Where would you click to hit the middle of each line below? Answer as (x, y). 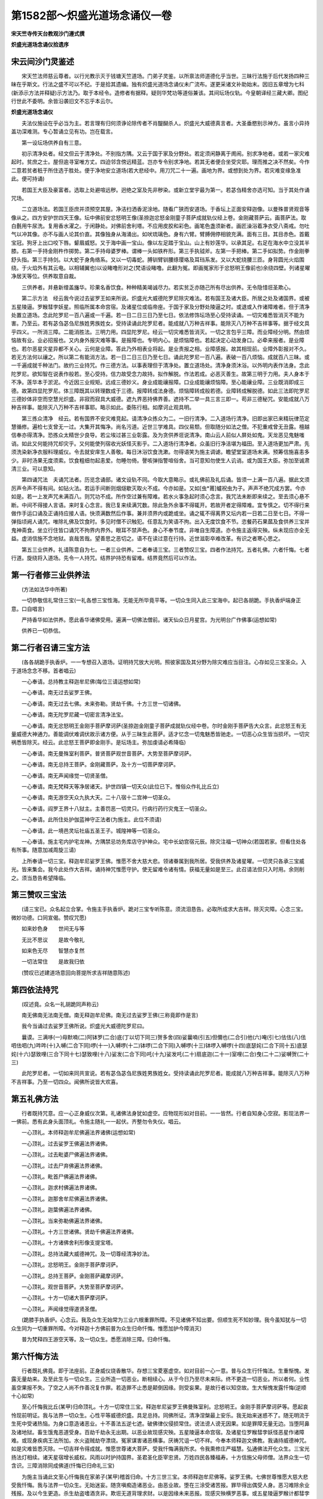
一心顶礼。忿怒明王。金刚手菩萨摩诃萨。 (71, 1265)
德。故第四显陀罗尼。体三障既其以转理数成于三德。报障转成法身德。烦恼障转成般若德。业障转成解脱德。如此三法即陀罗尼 (160, 390)
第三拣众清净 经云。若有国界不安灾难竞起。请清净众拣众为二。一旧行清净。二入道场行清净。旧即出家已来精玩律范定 (165, 418)
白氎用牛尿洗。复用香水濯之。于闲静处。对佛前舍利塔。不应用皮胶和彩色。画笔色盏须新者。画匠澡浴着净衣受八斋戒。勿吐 (160, 226)
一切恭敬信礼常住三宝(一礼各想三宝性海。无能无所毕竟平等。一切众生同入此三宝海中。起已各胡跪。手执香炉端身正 (161, 600)
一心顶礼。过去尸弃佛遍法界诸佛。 (63, 1166)
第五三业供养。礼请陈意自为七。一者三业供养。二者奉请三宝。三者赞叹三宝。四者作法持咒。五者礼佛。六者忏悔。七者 (165, 549)
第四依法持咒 (35, 990)
